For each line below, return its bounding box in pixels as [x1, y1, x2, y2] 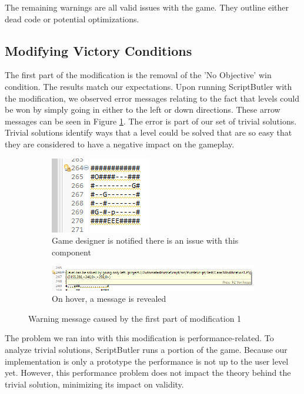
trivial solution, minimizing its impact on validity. [5, 378, 184, 390]
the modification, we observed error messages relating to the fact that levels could [5, 92, 300, 104]
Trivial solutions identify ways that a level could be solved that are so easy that [5, 126, 292, 139]
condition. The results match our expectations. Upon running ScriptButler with [5, 80, 292, 92]
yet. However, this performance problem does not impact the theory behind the [5, 366, 291, 379]
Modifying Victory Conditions [5, 41, 192, 59]
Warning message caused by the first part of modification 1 [28, 312, 242, 324]
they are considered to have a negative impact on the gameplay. [5, 137, 235, 150]
